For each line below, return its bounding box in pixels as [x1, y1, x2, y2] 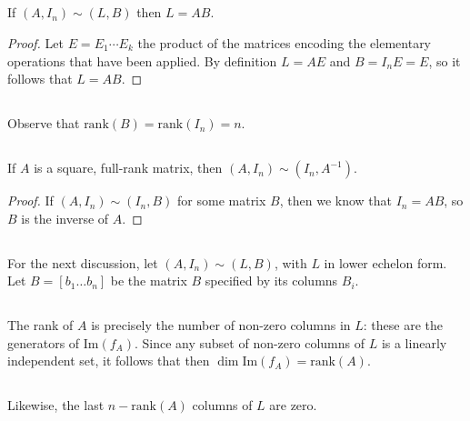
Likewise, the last [7, 396, 105, 415]
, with [274, 253, 307, 272]
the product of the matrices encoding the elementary [137, 33, 432, 52]
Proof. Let [7, 33, 64, 52]
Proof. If [7, 191, 54, 210]
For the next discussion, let [7, 253, 158, 272]
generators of [7, 333, 80, 352]
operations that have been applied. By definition [7, 51, 277, 70]
